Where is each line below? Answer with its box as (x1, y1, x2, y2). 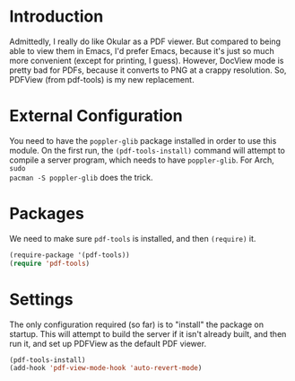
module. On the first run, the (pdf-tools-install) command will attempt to (9, 145, 285, 155)
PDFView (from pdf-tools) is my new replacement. (9, 74, 195, 84)
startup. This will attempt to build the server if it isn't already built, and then (9, 328, 287, 339)
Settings (9, 289, 74, 309)
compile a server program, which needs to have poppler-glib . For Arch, (9, 155, 275, 165)
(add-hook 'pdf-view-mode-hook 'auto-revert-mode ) (9, 364, 203, 373)
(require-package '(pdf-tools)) (9, 250, 130, 260)
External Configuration (9, 106, 183, 127)
